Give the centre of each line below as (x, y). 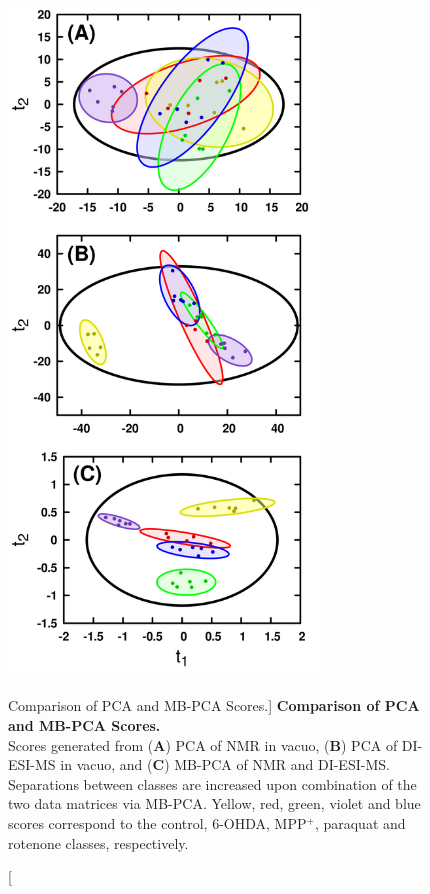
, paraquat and (360, 822)
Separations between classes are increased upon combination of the (212, 783)
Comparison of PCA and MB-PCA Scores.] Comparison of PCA (214, 705)
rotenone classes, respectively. (98, 842)
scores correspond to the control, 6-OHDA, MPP (157, 822)
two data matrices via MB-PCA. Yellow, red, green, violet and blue (214, 803)
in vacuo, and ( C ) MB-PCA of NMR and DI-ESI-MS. (225, 764)
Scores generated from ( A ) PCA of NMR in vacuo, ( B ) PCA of (203, 744)
